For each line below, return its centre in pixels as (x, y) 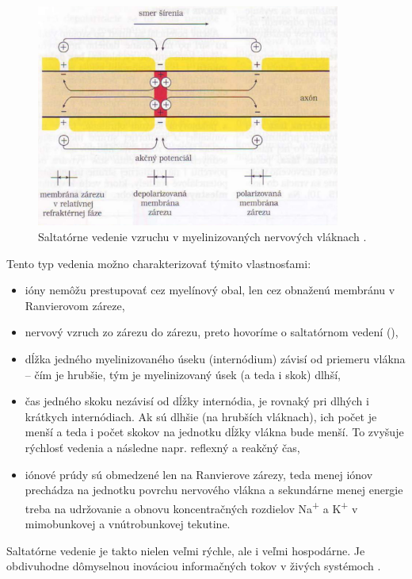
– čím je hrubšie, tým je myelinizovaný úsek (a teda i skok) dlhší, (183, 374)
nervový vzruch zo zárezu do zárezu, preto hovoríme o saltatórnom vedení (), (212, 332)
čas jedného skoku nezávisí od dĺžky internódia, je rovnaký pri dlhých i (197, 401)
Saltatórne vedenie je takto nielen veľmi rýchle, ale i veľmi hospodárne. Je (186, 550)
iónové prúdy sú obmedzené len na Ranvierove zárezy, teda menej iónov (199, 474)
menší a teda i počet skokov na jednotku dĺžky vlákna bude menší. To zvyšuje (214, 432)
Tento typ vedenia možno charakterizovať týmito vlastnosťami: (159, 263)
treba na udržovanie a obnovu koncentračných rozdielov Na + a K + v (191, 507)
